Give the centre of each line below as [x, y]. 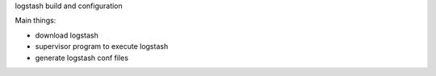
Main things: [36, 21]
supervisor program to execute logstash [102, 46]
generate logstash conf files [82, 58]
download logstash [67, 35]
